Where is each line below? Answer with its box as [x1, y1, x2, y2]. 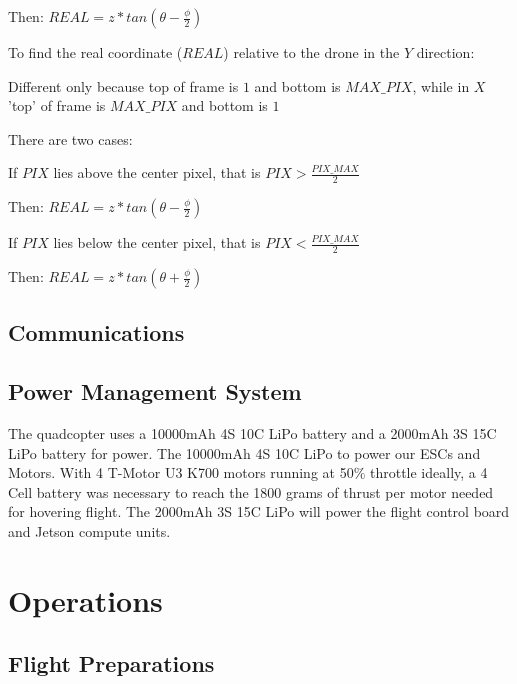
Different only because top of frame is [8, 75, 239, 96]
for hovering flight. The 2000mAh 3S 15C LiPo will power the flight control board [8, 501, 510, 522]
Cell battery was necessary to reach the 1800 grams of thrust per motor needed [8, 481, 494, 502]
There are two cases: [8, 128, 133, 149]
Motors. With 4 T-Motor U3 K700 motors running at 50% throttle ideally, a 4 [8, 462, 488, 483]
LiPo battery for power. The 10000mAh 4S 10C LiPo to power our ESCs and [8, 442, 481, 463]
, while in [412, 75, 470, 96]
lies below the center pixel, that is [53, 232, 261, 253]
